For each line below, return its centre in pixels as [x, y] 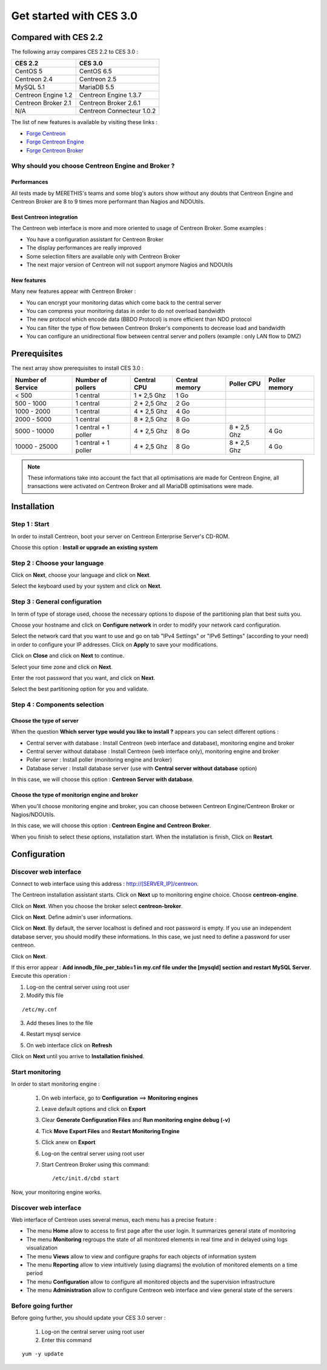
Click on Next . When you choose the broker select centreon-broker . [97, 906]
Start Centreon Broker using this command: [95, 1165]
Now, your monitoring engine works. [57, 1192]
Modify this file [45, 995]
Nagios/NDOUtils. [33, 814]
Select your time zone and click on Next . [62, 667]
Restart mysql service [54, 1034]
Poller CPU [245, 383]
